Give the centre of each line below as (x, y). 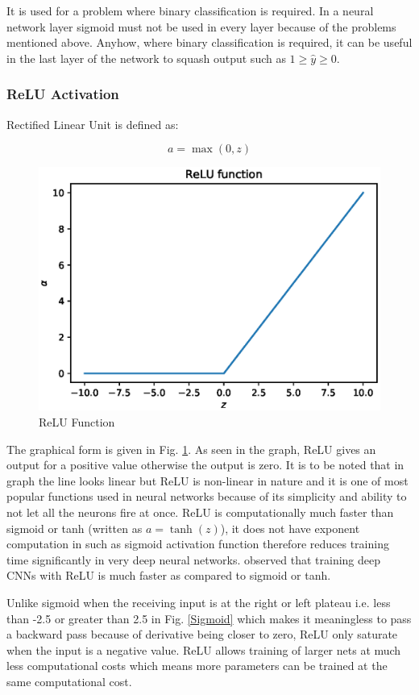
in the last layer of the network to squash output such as (146, 58)
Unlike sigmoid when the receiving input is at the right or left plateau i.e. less (199, 602)
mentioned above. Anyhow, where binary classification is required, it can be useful (209, 42)
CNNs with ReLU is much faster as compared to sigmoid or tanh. (169, 575)
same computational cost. (69, 681)
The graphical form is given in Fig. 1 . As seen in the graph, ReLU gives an (191, 449)
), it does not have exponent (290, 528)
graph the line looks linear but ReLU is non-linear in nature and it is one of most (207, 480)
